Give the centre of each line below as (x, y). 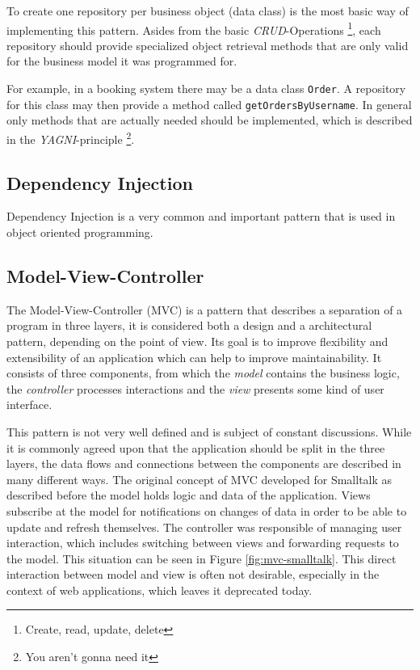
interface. (29, 405)
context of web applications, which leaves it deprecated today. (160, 590)
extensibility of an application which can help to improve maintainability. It (194, 357)
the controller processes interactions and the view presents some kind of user (195, 388)
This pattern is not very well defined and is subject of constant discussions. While (209, 431)
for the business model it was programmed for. (122, 61)
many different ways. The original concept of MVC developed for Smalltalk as (199, 479)
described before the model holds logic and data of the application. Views (189, 495)
